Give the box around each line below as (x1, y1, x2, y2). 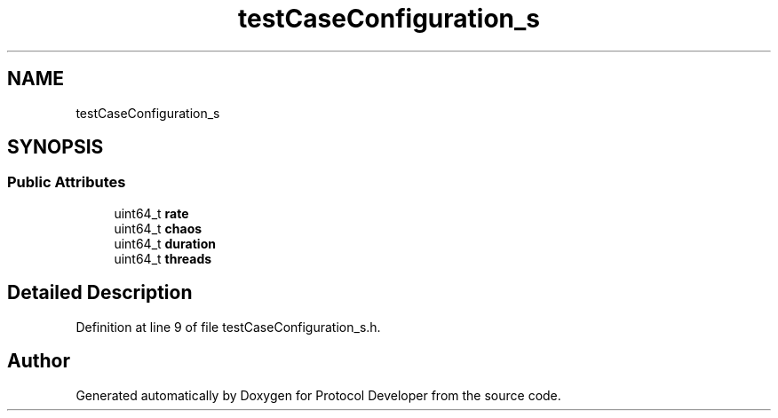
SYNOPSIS (7, 136, 104, 159)
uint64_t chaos (114, 220, 202, 236)
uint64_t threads (114, 250, 212, 266)
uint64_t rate (114, 205, 189, 221)
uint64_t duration (114, 235, 216, 251)
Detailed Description (7, 281, 193, 304)
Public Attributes (7, 173, 126, 192)
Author (7, 350, 70, 373)
